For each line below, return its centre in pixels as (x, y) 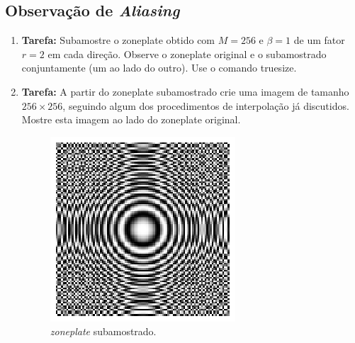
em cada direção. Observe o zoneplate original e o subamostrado (187, 54)
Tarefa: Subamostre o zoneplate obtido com (118, 40)
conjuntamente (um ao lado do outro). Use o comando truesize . (159, 68)
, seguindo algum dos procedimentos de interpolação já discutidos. (206, 105)
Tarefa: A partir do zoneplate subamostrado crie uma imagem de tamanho (185, 91)
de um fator (319, 40)
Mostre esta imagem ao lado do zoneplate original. (131, 119)
